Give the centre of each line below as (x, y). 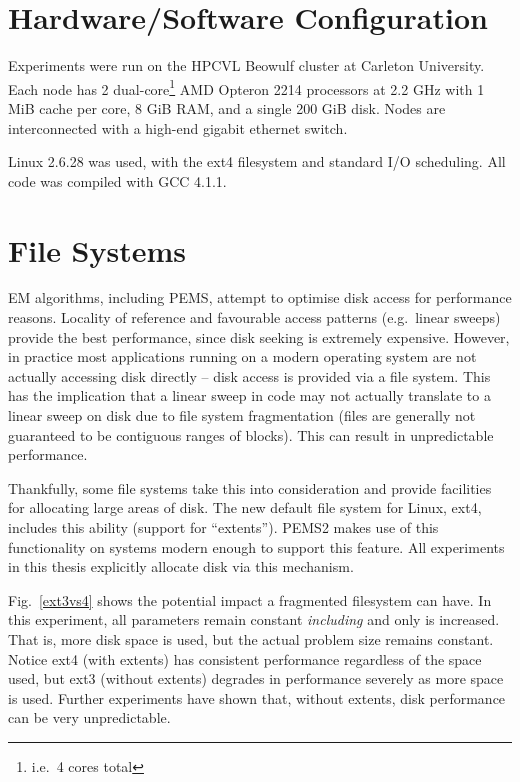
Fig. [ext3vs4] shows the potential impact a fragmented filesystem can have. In (250, 599)
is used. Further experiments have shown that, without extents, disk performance (257, 697)
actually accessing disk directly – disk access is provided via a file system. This (249, 375)
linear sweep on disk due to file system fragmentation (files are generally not (242, 415)
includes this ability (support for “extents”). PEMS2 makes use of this (223, 527)
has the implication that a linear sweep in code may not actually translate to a (249, 395)
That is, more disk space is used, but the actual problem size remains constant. (251, 638)
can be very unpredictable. (89, 717)
